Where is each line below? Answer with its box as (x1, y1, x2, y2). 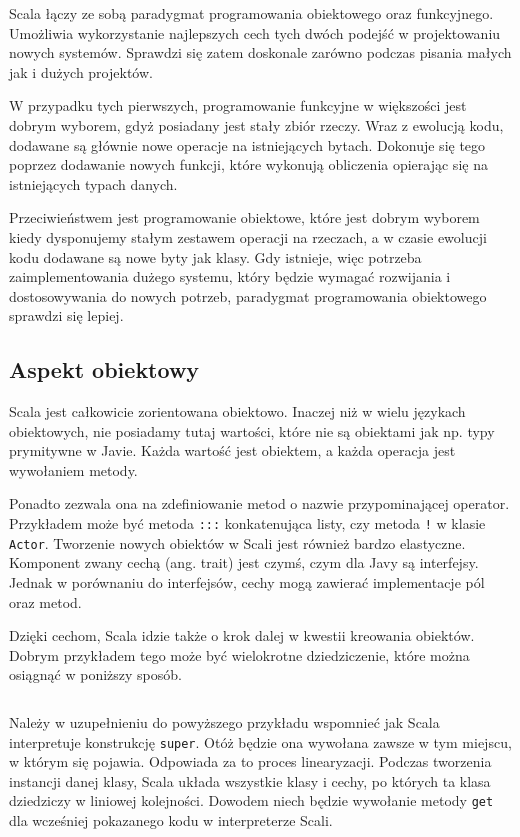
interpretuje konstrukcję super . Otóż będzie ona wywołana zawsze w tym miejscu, (9, 731, 512, 752)
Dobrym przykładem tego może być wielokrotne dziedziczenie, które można (9, 644, 470, 665)
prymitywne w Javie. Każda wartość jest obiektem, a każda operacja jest (9, 440, 456, 461)
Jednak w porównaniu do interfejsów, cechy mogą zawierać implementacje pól (9, 571, 485, 592)
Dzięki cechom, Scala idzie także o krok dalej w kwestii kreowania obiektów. (9, 625, 475, 646)
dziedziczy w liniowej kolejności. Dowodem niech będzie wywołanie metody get (9, 790, 494, 811)
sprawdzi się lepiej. (9, 305, 124, 326)
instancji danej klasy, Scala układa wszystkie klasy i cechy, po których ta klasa (9, 770, 491, 791)
